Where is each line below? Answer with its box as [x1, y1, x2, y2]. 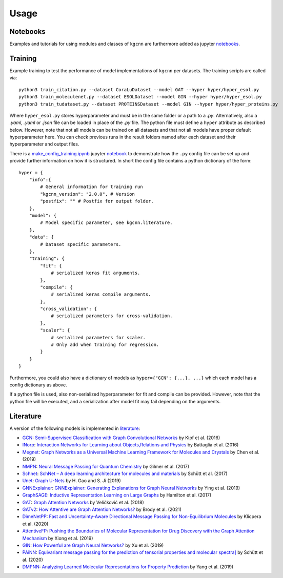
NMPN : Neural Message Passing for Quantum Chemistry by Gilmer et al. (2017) [22, 463, 190, 469]
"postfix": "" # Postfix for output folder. [40, 198, 154, 204]
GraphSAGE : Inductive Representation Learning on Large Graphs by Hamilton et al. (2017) [22, 492, 212, 498]
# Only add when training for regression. [51, 342, 159, 348]
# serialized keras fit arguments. [51, 270, 140, 276]
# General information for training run [40, 184, 143, 190]
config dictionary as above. [9, 382, 68, 388]
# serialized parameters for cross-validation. [51, 313, 173, 319]
